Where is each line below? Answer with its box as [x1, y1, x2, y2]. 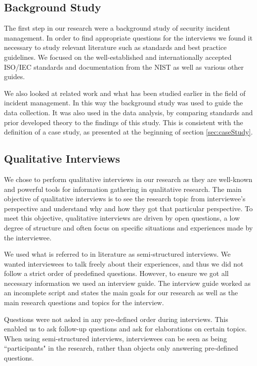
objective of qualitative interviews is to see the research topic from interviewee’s [4, 193, 246, 204]
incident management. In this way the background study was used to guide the [4, 97, 243, 108]
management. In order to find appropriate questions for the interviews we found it [4, 32, 253, 43]
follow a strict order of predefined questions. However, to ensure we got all [4, 268, 229, 278]
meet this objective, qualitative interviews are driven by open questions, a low [4, 213, 240, 223]
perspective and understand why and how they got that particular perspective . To [4, 203, 253, 213]
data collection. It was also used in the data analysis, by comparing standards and [4, 107, 253, 117]
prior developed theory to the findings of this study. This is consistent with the [4, 117, 243, 127]
